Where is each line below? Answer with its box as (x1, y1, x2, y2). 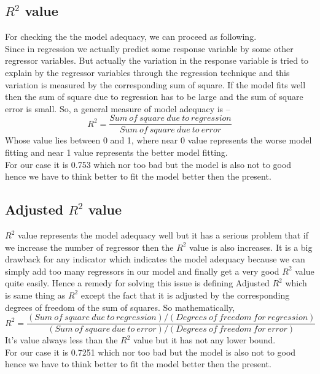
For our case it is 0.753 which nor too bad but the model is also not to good (5, 158, 292, 170)
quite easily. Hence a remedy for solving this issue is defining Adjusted (5, 277, 270, 289)
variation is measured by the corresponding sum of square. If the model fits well (5, 78, 306, 91)
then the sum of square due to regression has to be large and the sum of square (5, 90, 303, 103)
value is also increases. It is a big (189, 240, 313, 253)
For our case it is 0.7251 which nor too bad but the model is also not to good (5, 345, 296, 358)
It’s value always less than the (5, 334, 118, 346)
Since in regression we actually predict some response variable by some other (5, 42, 294, 55)
